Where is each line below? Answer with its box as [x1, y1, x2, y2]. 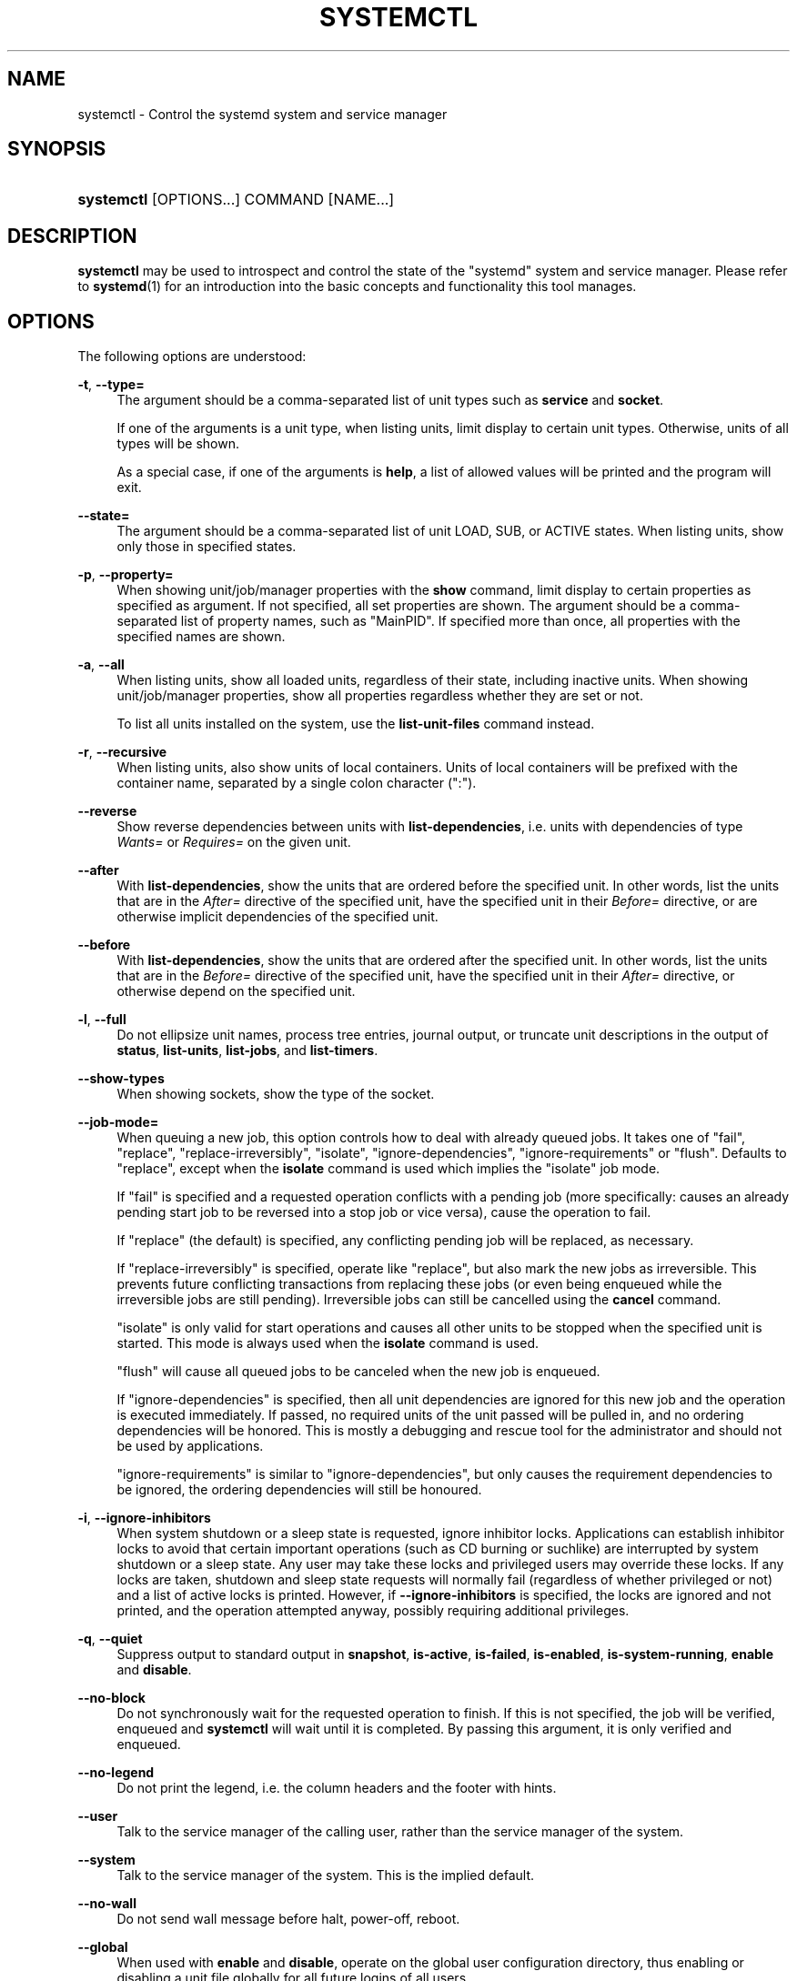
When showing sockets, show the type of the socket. [116, 1086, 435, 1102]
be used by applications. [116, 1438, 264, 1454]
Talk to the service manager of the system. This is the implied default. [116, 1867, 535, 1884]
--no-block [77, 1690, 146, 1706]
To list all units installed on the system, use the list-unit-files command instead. [116, 716, 595, 732]
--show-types [77, 1071, 165, 1087]
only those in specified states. [116, 538, 297, 555]
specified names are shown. [116, 628, 286, 645]
